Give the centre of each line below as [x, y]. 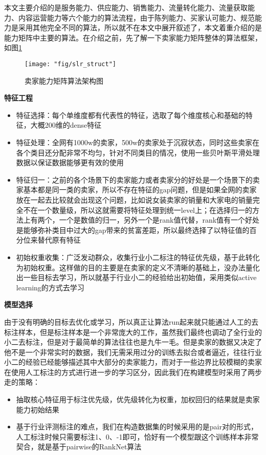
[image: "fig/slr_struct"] [70, 64]
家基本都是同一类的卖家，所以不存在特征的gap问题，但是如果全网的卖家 [136, 190]
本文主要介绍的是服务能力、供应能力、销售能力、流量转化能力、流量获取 [126, 7]
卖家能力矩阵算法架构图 [64, 80]
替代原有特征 [59, 240]
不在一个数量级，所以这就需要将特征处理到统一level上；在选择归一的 [138, 210]
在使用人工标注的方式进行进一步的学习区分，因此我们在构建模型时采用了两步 [133, 372]
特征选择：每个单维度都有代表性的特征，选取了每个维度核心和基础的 [131, 115]
